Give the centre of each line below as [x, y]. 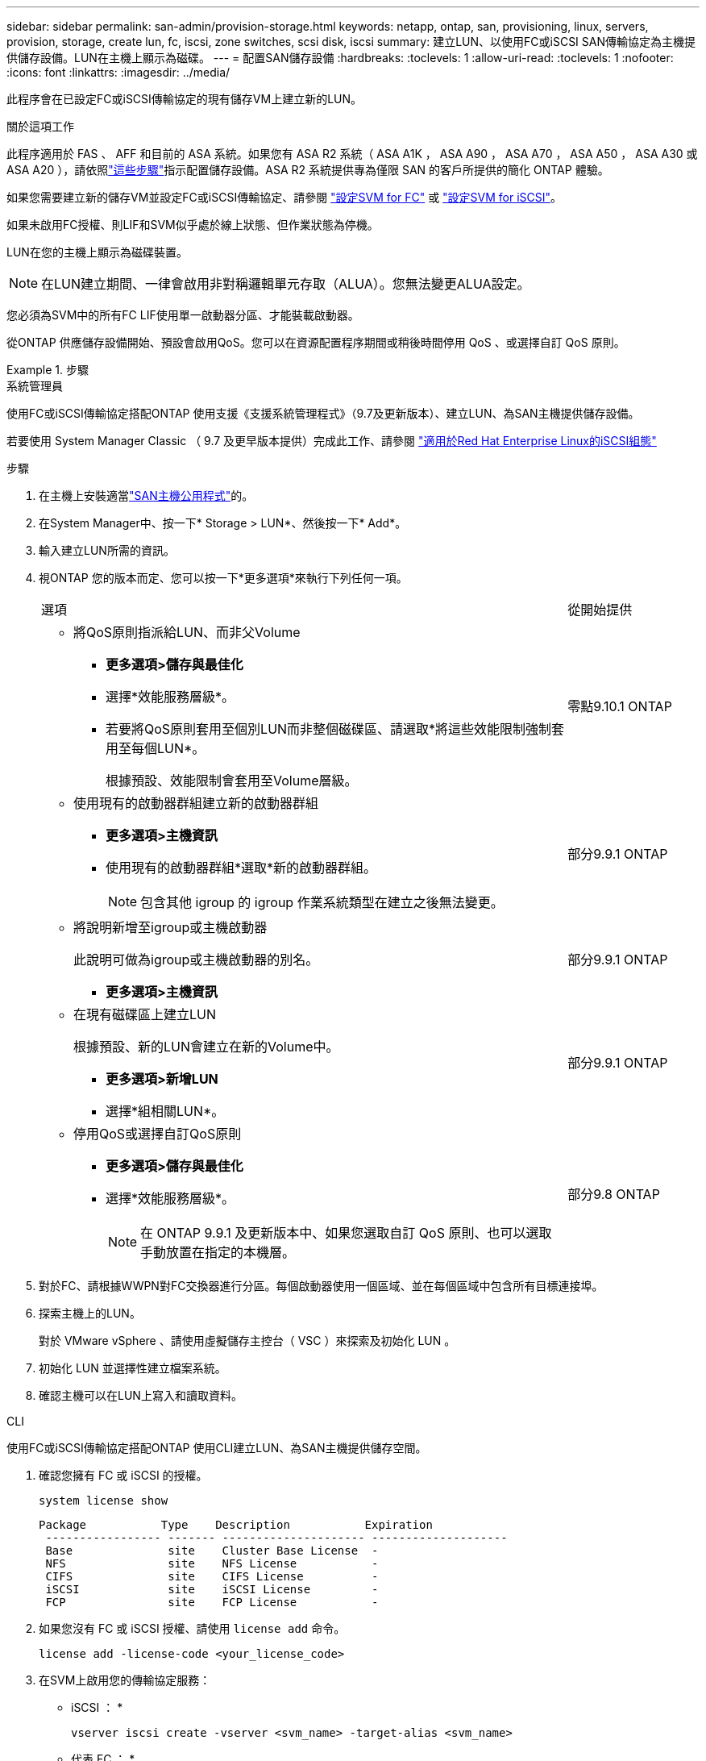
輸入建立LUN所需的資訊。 [107, 550]
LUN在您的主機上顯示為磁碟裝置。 [97, 252]
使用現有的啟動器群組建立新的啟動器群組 [196, 803]
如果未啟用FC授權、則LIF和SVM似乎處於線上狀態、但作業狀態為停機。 [193, 225]
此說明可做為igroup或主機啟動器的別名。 [196, 960]
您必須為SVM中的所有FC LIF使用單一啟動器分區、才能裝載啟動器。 [183, 315]
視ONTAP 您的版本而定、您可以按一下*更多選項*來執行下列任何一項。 [223, 578]
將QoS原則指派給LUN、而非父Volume [187, 632]
